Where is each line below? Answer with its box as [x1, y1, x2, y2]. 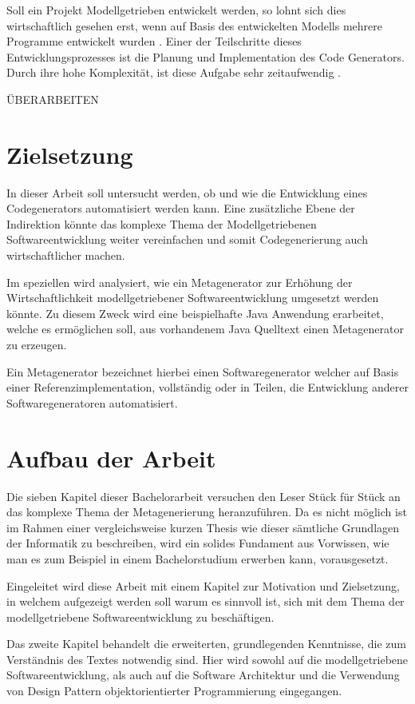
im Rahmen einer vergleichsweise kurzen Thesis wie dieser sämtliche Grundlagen [6, 519, 400, 535]
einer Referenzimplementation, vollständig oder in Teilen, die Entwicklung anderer [6, 379, 409, 396]
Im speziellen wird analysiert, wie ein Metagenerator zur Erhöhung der [6, 273, 353, 290]
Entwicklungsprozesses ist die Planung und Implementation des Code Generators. [6, 48, 405, 65]
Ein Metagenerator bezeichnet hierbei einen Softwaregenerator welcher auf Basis [6, 363, 399, 380]
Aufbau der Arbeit [6, 441, 216, 474]
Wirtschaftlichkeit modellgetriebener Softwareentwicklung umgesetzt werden [6, 289, 379, 306]
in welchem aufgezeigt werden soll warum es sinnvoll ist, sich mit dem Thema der [6, 593, 405, 610]
